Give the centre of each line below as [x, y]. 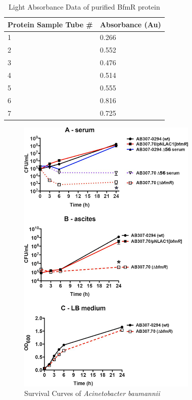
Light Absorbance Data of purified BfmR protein [84, 7]
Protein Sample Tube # [50, 24]
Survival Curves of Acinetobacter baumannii [92, 393]
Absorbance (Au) [130, 24]
